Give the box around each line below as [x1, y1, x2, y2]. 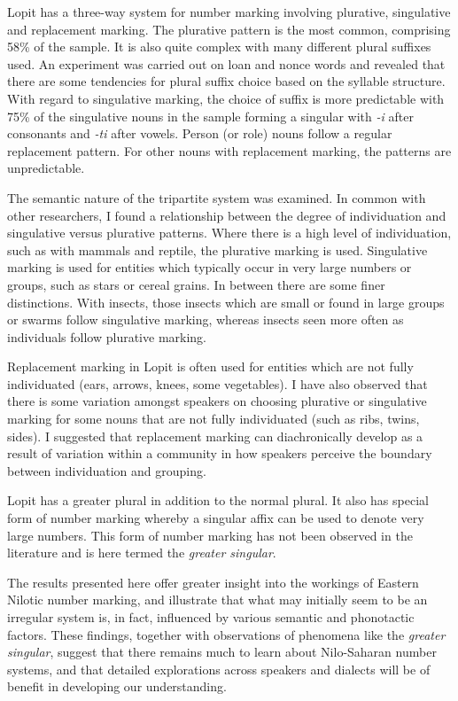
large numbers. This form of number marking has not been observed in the [7, 526, 413, 544]
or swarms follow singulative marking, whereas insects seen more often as [7, 310, 404, 329]
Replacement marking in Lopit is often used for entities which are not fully [7, 357, 414, 376]
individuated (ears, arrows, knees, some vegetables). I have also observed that [7, 374, 428, 393]
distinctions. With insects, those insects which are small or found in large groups [7, 292, 445, 311]
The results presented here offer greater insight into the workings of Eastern [7, 572, 419, 591]
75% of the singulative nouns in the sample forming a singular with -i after [7, 106, 414, 125]
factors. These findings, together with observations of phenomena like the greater [7, 625, 446, 643]
